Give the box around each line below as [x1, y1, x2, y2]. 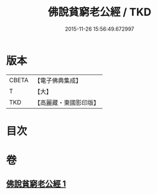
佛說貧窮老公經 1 [6, 179, 66, 189]
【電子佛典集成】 [34, 76, 82, 85]
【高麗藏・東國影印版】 [34, 98, 100, 106]
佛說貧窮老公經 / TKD [47, 5, 152, 19]
